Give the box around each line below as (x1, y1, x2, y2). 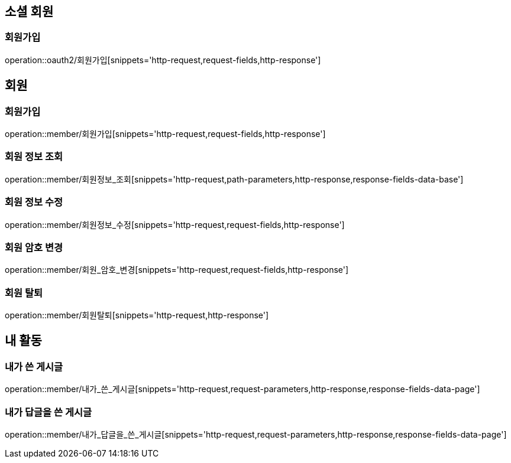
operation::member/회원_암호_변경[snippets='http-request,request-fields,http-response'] (5, 265, 349, 275)
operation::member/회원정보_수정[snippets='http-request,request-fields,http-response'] (5, 219, 345, 230)
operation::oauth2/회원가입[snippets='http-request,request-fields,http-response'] (5, 54, 321, 65)
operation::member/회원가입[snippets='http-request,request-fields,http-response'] (5, 129, 326, 139)
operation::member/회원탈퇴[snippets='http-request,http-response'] (5, 310, 269, 321)
